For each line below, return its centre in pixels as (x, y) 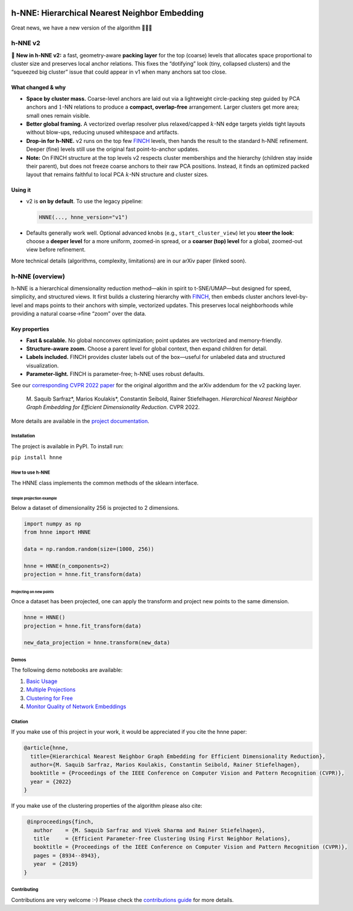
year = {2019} (56, 864)
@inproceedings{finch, (61, 822)
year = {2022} (51, 782)
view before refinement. (56, 250)
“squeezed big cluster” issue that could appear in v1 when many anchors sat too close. (119, 72)
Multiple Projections (51, 690)
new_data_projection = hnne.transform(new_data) (97, 643)
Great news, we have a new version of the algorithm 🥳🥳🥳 (82, 28)
